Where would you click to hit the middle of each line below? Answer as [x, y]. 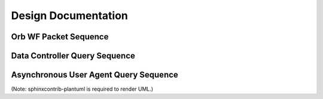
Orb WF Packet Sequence [60, 37]
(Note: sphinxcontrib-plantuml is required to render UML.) [82, 89]
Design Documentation [69, 16]
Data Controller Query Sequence [73, 56]
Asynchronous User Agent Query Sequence [95, 75]
